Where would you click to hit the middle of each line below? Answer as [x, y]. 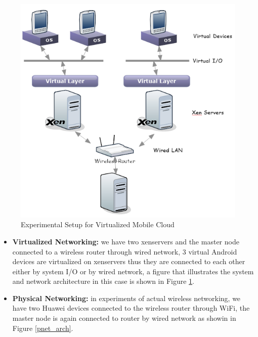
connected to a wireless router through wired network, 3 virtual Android [125, 251]
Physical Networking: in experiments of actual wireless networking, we [126, 298]
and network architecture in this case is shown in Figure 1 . [103, 281]
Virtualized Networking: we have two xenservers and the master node [126, 241]
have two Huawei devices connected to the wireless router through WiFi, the [131, 308]
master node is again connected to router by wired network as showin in [124, 318]
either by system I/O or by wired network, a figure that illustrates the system [133, 271]
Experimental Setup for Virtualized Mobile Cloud [98, 224]
